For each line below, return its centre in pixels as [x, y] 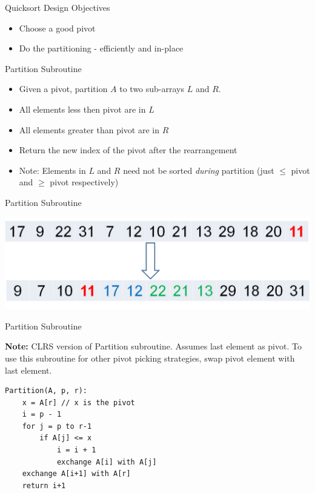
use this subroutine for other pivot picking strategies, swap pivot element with [150, 358]
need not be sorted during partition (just [199, 170]
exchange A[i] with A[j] [107, 462]
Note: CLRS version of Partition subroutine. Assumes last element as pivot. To [153, 346]
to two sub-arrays [152, 89]
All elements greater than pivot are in [89, 129]
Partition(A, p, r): [46, 391]
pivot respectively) [84, 182]
